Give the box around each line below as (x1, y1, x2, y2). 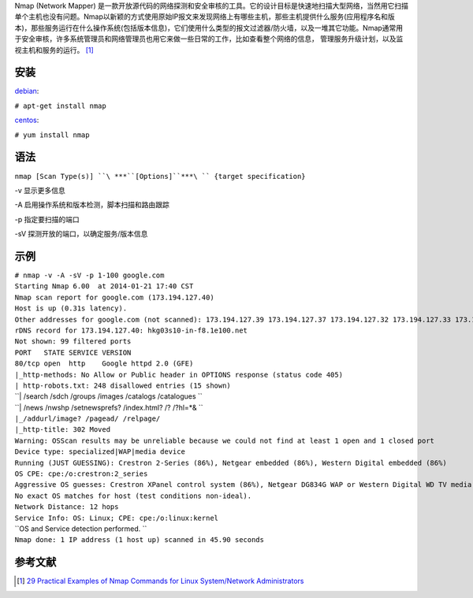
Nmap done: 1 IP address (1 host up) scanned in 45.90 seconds (14, 536, 264, 544)
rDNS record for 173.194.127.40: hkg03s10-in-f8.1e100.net (14, 325, 248, 335)
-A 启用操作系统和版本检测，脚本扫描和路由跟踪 (14, 200, 169, 210)
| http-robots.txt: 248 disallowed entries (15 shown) (14, 381, 232, 390)
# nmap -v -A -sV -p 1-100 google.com (14, 271, 165, 280)
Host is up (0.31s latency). (14, 304, 128, 313)
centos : (14, 115, 39, 125)
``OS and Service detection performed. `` (14, 524, 147, 533)
